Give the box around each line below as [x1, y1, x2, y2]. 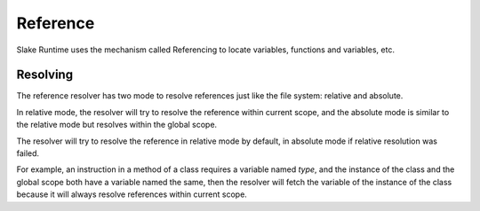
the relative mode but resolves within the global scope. [16, 120, 218, 130]
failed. [16, 148, 40, 159]
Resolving [16, 67, 74, 82]
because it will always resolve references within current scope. [16, 189, 248, 199]
